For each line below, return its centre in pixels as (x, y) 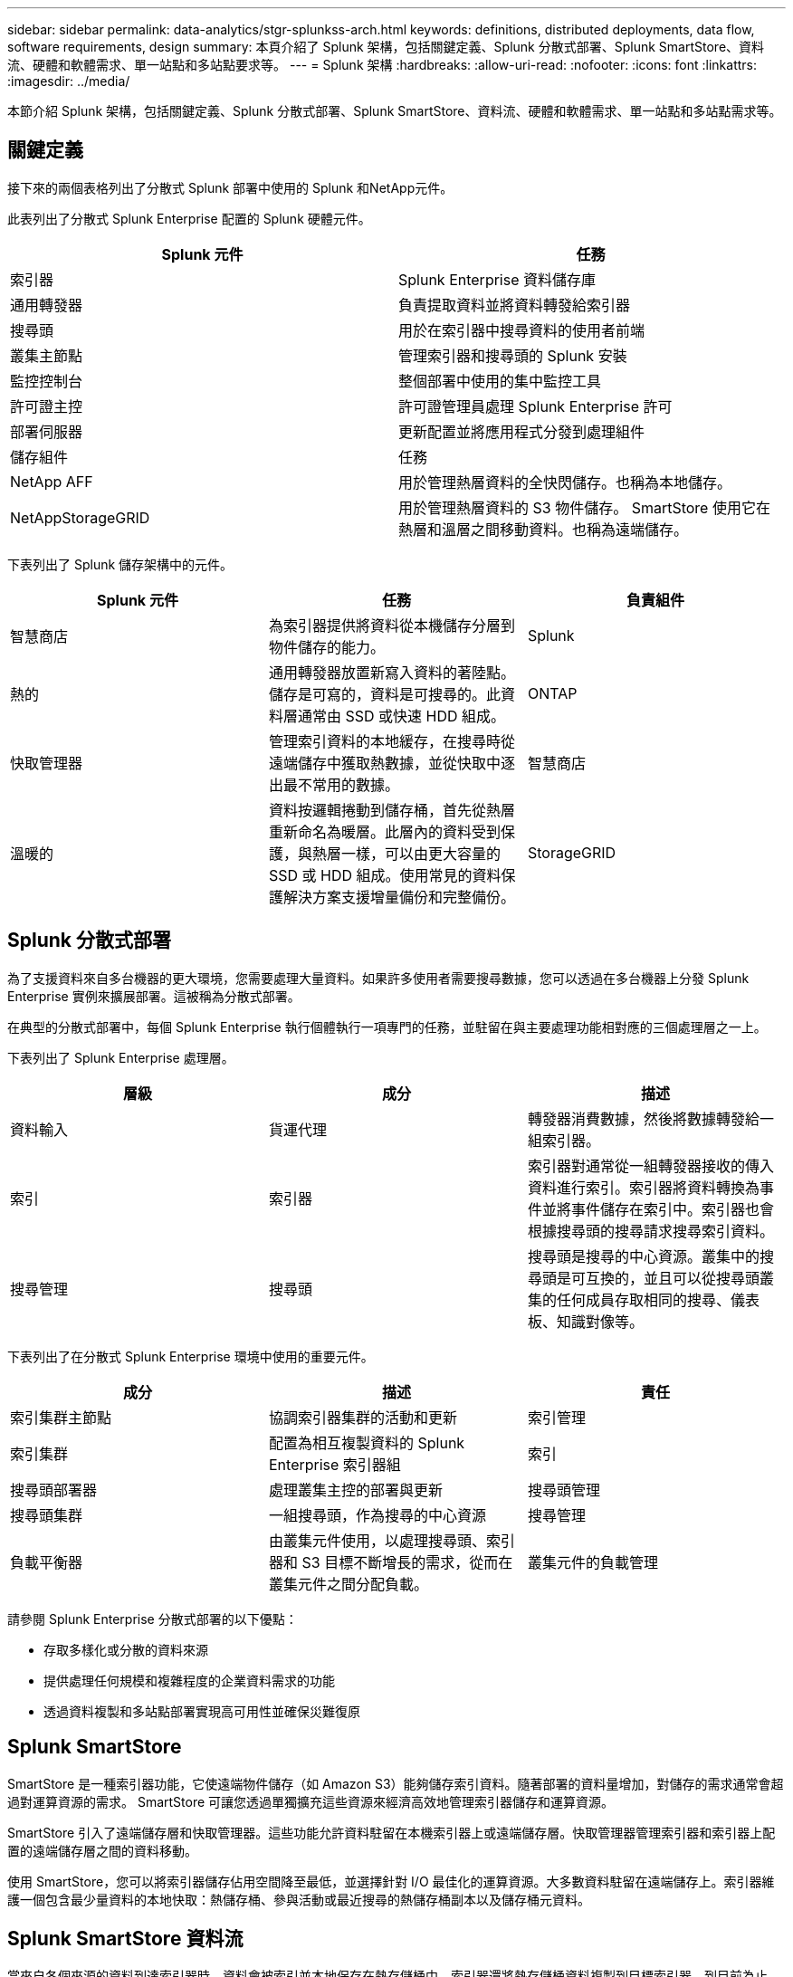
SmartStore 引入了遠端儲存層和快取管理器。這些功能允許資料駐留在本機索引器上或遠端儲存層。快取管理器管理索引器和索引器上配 (392, 1832)
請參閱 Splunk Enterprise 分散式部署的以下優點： (153, 1619)
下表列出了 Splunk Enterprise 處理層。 (121, 1057)
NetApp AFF (52, 481)
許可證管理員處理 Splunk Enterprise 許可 (535, 406)
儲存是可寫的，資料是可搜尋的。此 (384, 694)
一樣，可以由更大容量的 (420, 853)
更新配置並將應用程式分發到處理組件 (522, 431)
